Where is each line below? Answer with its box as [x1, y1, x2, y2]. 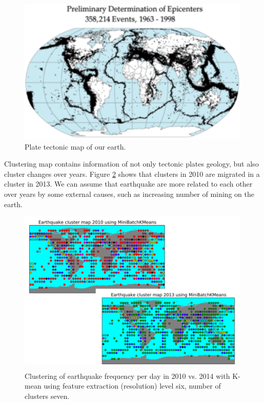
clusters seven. [25, 390, 70, 401]
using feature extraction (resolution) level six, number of [44, 380, 221, 391]
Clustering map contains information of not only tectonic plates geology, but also [4, 158, 259, 169]
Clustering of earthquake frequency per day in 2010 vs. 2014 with [25, 370, 230, 381]
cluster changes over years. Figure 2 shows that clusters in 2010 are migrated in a [4, 168, 260, 179]
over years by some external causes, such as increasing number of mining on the [4, 189, 254, 199]
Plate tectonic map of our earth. [25, 141, 126, 152]
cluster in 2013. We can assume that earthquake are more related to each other [4, 178, 253, 189]
